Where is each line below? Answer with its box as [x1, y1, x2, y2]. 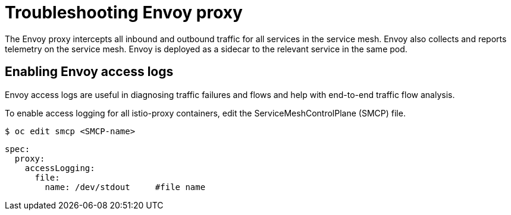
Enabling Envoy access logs [5, 64, 174, 80]
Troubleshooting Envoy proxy [5, 2, 243, 23]
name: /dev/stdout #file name [45, 182, 206, 192]
